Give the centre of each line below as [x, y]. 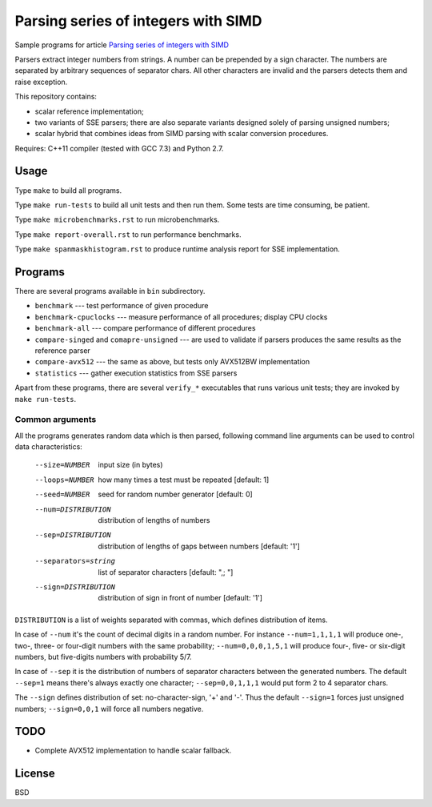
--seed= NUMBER [62, 495]
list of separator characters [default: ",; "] [166, 572]
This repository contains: [56, 97]
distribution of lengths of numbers [154, 520]
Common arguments [56, 420]
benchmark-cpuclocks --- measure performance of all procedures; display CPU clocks [181, 317]
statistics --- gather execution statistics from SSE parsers [136, 373]
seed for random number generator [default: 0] [176, 494]
